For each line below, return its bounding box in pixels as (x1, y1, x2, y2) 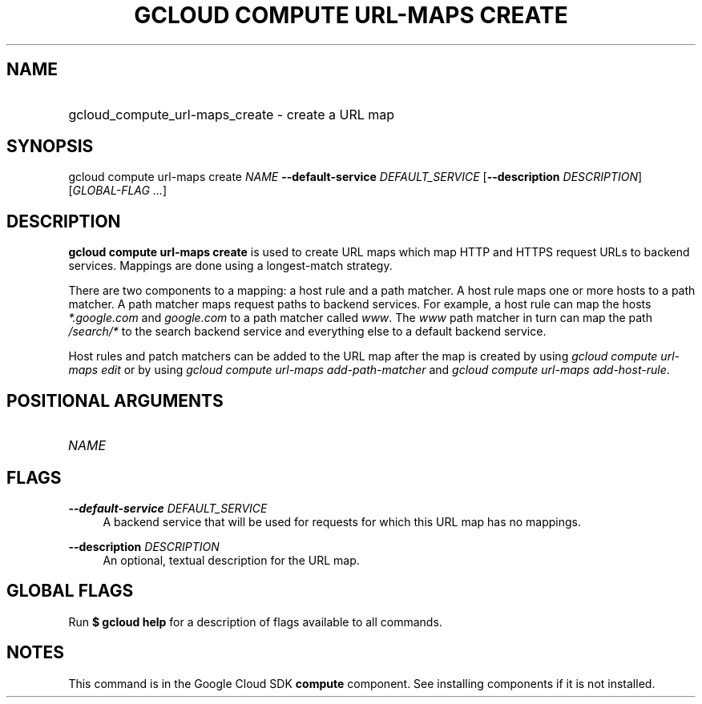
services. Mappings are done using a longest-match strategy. (68, 259, 393, 273)
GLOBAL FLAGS (6, 581, 134, 601)
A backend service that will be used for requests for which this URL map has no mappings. (103, 514, 582, 529)
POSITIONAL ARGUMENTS (6, 390, 224, 411)
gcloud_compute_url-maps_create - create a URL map (68, 106, 395, 123)
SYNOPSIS (6, 136, 94, 157)
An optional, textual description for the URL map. (103, 553, 360, 567)
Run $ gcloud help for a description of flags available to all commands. (68, 614, 442, 629)
